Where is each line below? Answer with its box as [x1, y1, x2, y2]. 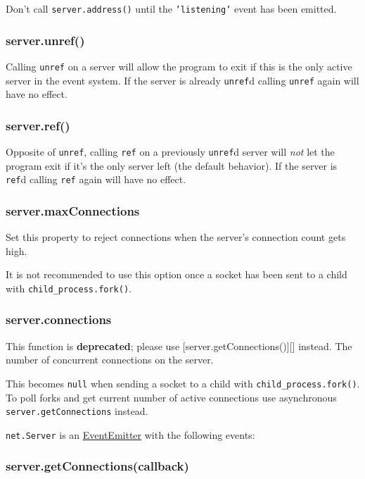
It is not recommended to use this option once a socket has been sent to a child [6, 267, 347, 282]
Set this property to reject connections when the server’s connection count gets [6, 230, 346, 244]
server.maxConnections [6, 201, 140, 219]
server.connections [6, 311, 112, 328]
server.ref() [6, 116, 70, 134]
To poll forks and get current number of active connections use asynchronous [6, 390, 337, 404]
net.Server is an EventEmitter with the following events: [6, 427, 255, 442]
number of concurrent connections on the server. [6, 352, 214, 367]
